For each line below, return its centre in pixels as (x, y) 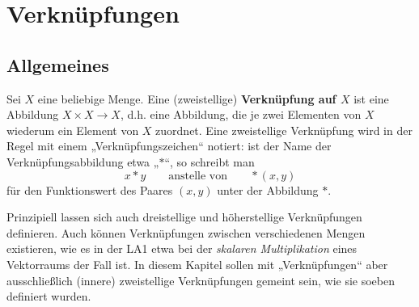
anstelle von (198, 176)
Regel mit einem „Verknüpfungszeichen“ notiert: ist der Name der (169, 146)
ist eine (371, 98)
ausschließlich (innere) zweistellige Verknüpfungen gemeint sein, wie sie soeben (201, 280)
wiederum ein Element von (73, 130)
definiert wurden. (49, 296)
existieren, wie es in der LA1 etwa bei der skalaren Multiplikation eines (182, 248)
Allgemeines (58, 64)
